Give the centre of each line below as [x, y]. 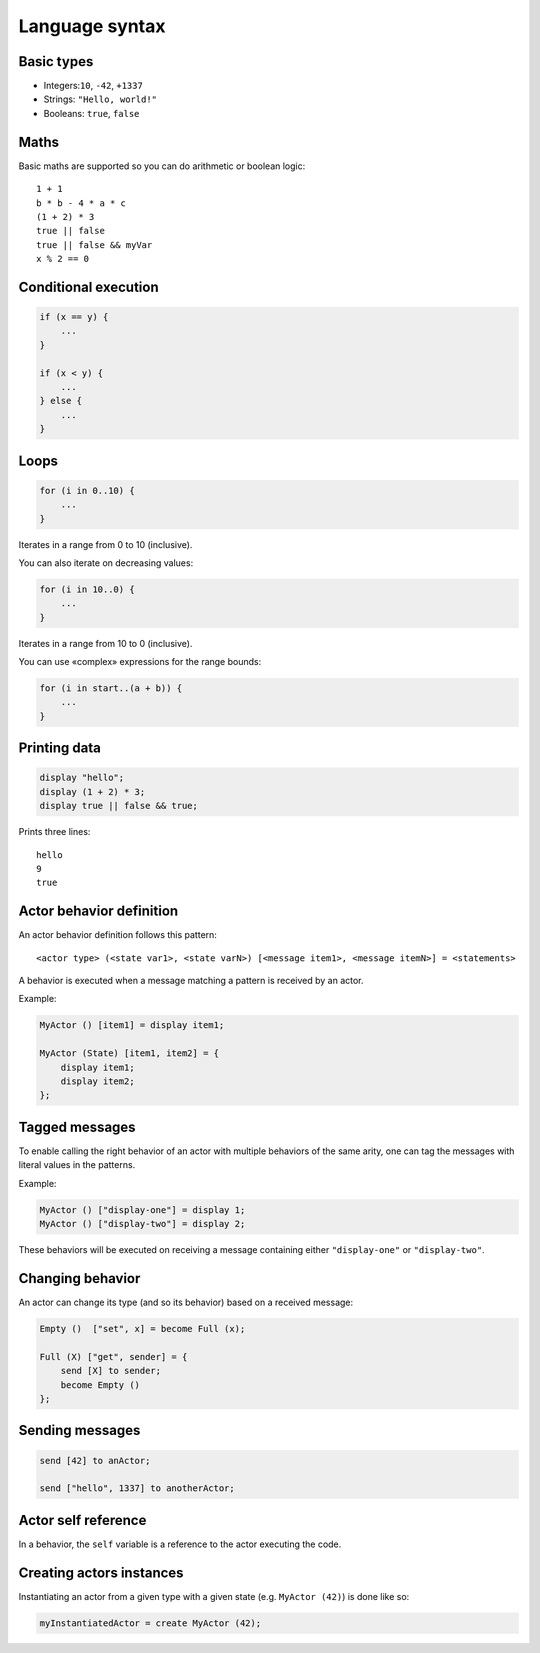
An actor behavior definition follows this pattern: [117, 935]
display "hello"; [82, 778]
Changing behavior [79, 1278]
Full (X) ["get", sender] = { [113, 1356]
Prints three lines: [54, 832]
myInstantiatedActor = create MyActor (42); [150, 1623]
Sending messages [79, 1430]
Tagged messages [77, 1126]
